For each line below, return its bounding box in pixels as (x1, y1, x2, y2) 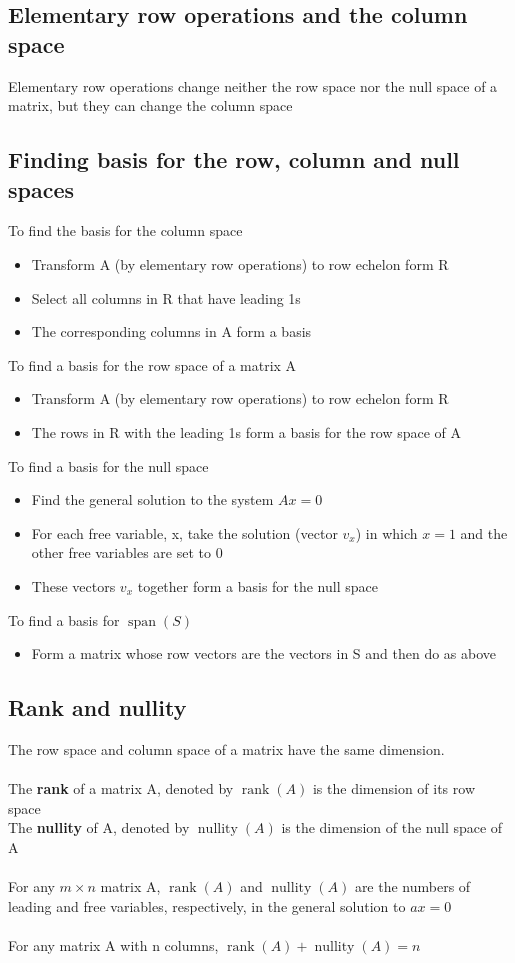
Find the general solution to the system (31, 489, 274, 510)
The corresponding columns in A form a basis (31, 321, 312, 342)
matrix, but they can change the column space (8, 95, 293, 116)
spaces (8, 173, 75, 204)
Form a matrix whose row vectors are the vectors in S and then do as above (31, 643, 497, 664)
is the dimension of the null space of (281, 817, 503, 838)
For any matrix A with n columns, (8, 934, 219, 955)
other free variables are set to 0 (31, 542, 223, 563)
